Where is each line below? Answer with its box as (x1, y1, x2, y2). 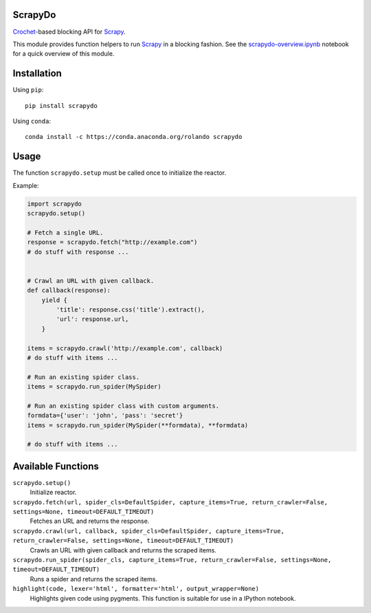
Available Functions (12, 460, 100, 472)
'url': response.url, (56, 315, 129, 323)
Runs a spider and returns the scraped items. (30, 574, 158, 583)
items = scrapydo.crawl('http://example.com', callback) (27, 344, 223, 352)
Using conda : (12, 117, 52, 125)
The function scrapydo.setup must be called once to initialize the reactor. (12, 169, 227, 177)
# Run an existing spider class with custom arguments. (27, 402, 220, 409)
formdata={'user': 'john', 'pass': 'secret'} (27, 411, 183, 420)
